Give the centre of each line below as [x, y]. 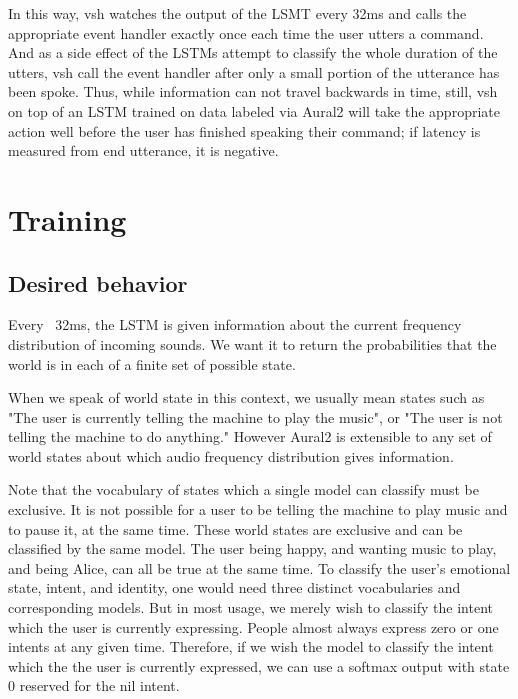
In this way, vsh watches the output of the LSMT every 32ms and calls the [237, 13]
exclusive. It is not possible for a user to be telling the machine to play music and [258, 509]
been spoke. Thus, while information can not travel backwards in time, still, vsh [253, 91]
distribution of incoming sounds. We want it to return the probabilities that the [252, 343]
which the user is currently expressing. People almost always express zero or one [253, 626]
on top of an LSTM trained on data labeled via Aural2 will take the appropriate [254, 110]
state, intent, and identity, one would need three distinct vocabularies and [234, 587]
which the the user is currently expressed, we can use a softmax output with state [259, 665]
